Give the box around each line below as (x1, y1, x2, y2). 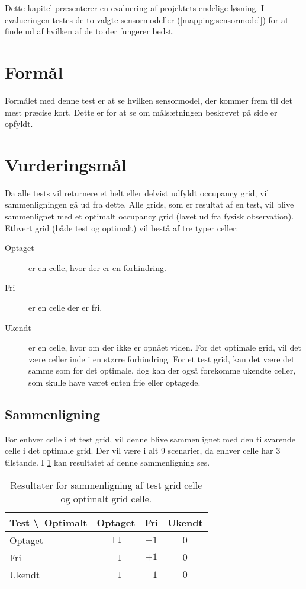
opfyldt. (5, 117, 33, 130)
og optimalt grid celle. (60, 491, 152, 505)
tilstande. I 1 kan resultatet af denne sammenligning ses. (5, 456, 210, 468)
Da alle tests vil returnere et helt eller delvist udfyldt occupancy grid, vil (5, 186, 269, 199)
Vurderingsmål (5, 152, 127, 176)
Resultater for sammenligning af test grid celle (10, 477, 202, 492)
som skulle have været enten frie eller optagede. (28, 375, 201, 388)
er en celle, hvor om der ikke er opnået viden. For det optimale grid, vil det (28, 341, 301, 354)
